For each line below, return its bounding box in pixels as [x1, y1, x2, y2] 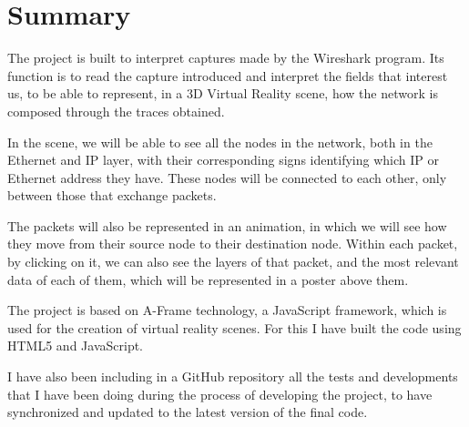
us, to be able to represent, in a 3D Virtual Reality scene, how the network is [7, 84, 438, 103]
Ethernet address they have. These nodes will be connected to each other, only [7, 168, 447, 187]
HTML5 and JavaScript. [7, 336, 144, 355]
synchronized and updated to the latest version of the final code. [7, 402, 368, 422]
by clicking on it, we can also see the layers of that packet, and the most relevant [7, 252, 459, 271]
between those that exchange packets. [7, 186, 217, 205]
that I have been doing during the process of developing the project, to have [7, 384, 433, 403]
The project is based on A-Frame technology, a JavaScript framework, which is [7, 300, 447, 320]
